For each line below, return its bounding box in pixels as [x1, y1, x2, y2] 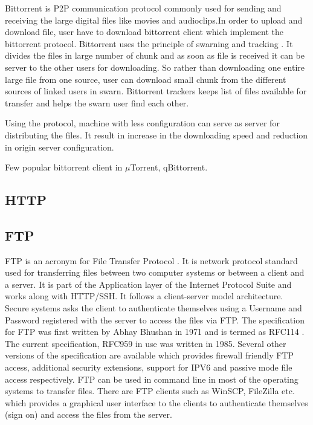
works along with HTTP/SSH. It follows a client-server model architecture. [5, 290, 283, 302]
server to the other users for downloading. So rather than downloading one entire [5, 60, 305, 73]
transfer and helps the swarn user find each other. [5, 96, 189, 109]
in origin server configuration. [5, 140, 114, 153]
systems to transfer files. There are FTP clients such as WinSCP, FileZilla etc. [5, 384, 295, 397]
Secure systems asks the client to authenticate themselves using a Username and [5, 302, 302, 314]
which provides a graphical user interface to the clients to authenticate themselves [5, 396, 308, 409]
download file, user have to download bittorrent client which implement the [5, 25, 284, 38]
